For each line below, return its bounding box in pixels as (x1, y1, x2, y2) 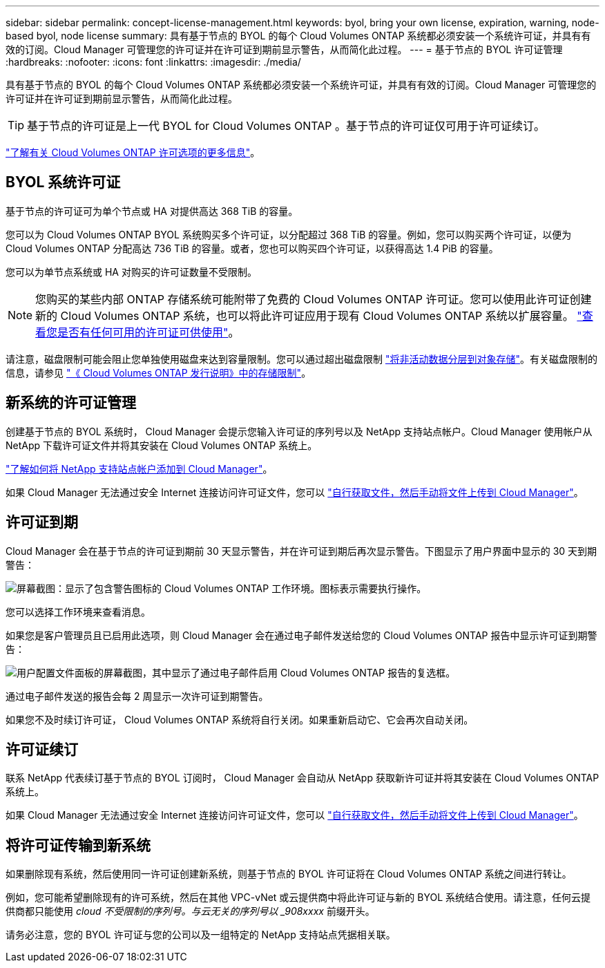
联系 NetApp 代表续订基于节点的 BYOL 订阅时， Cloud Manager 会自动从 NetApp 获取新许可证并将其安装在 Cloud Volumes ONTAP (6, 772, 599, 784)
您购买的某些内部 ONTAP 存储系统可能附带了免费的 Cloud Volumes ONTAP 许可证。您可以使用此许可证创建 (35, 292, 592, 306)
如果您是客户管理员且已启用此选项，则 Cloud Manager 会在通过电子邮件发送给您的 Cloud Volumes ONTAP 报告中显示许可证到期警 (6, 629, 597, 641)
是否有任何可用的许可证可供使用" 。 (57, 325, 240, 339)
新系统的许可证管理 (6, 394, 136, 412)
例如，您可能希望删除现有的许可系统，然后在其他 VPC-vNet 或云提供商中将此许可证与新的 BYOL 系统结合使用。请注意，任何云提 (6, 891, 591, 904)
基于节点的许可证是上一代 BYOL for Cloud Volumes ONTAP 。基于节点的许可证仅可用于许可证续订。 (27, 119, 546, 133)
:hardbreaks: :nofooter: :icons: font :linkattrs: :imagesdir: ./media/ (6, 56, 301, 68)
